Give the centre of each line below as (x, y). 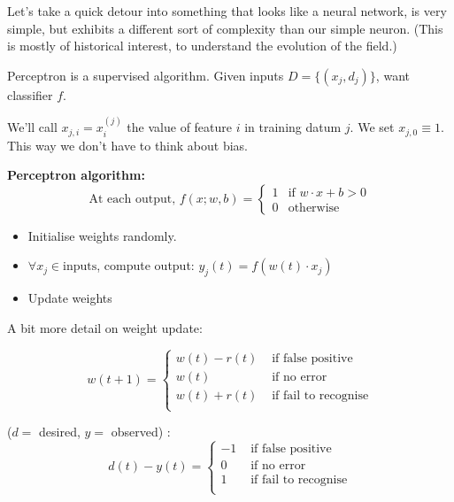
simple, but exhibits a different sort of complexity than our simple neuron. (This (225, 28)
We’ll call (32, 127)
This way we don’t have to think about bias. (127, 145)
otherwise (314, 208)
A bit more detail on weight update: (105, 327)
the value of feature (180, 127)
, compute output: (146, 265)
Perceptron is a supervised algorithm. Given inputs (146, 75)
